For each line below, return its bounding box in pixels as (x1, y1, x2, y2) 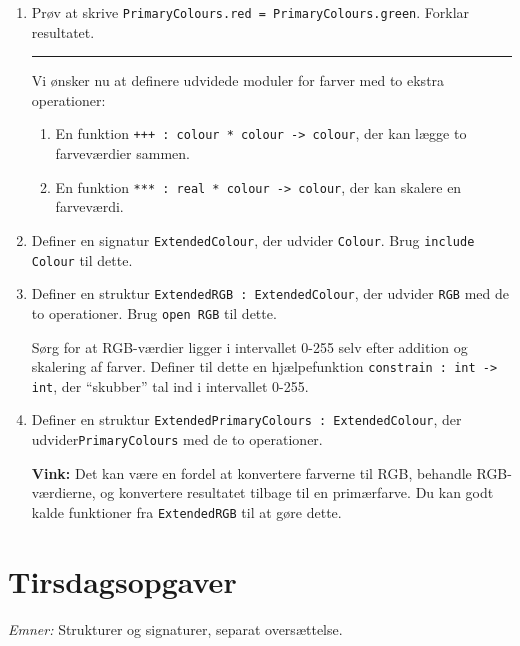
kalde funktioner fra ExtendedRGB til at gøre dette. (31, 501, 342, 522)
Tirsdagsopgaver (8, 560, 237, 601)
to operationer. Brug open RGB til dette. (31, 302, 277, 323)
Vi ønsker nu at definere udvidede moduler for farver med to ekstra (31, 70, 445, 91)
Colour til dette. (31, 249, 133, 270)
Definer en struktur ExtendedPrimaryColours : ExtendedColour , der (31, 409, 462, 430)
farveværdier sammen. (55, 143, 190, 164)
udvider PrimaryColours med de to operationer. (31, 429, 323, 450)
